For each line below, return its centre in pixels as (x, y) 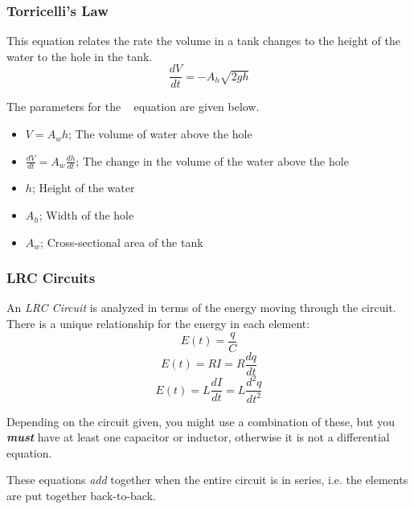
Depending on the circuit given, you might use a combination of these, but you (201, 421)
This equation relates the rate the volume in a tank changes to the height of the (203, 41)
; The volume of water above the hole (160, 134)
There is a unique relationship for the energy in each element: (158, 324)
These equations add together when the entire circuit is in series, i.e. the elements (207, 480)
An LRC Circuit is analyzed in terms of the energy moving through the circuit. (201, 308)
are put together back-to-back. (81, 496)
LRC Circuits (51, 278)
